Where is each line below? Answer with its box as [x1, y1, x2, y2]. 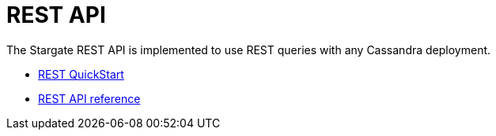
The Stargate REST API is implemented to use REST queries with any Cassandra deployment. [6, 42, 491, 57]
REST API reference [38, 91, 141, 105]
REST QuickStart [38, 67, 124, 81]
